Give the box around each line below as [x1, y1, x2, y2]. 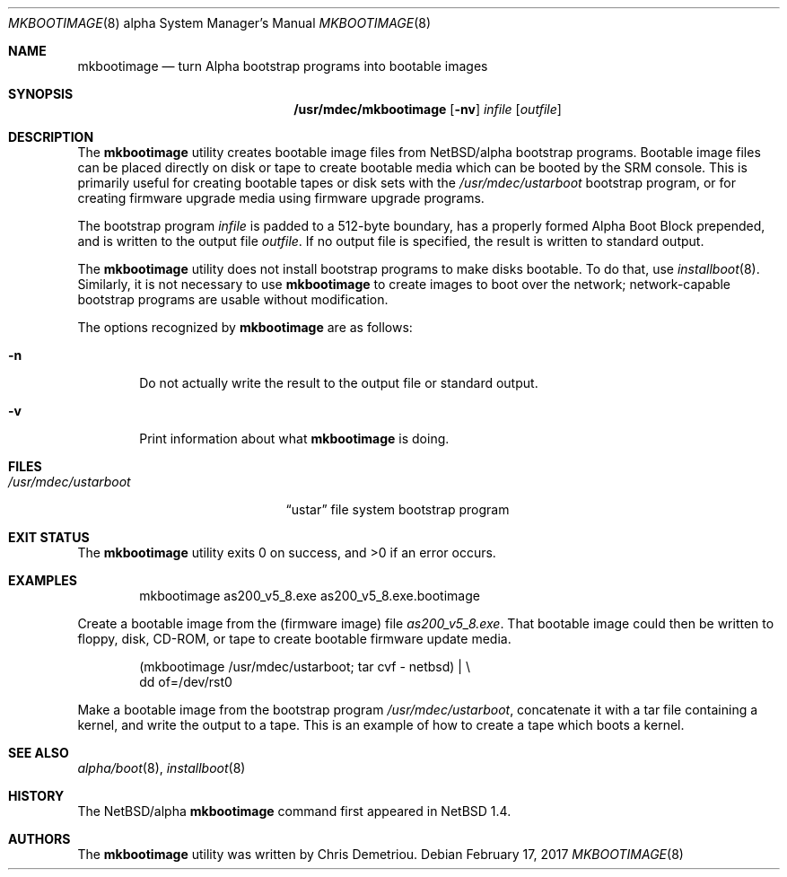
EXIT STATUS [8, 530, 90, 545]
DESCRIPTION [8, 129, 94, 145]
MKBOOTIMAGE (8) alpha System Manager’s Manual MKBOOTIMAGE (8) [8, 15, 432, 31]
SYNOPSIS [8, 86, 74, 101]
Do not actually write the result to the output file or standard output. [139, 375, 538, 390]
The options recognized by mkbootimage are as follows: [77, 320, 413, 335]
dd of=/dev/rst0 [139, 674, 232, 689]
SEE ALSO [8, 745, 69, 760]
